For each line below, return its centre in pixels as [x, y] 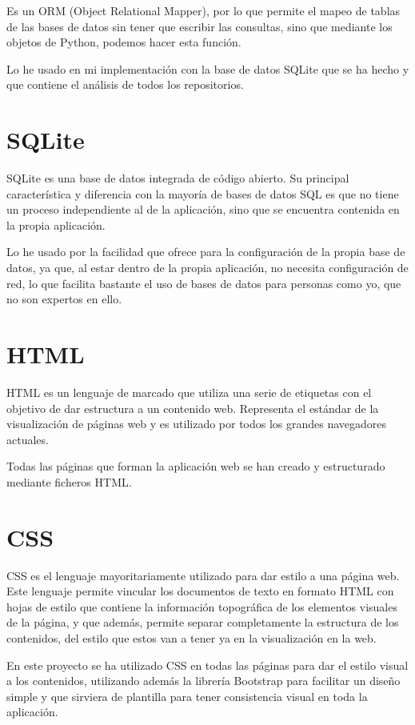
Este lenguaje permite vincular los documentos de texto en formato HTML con [200, 591]
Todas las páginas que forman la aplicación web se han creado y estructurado [196, 466]
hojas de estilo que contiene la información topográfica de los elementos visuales [202, 606]
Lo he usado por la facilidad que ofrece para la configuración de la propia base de [206, 252]
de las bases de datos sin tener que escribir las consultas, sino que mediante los [200, 26]
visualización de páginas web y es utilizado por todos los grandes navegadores [197, 424]
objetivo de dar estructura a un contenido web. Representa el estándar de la [193, 408]
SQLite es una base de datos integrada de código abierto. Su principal [178, 178]
